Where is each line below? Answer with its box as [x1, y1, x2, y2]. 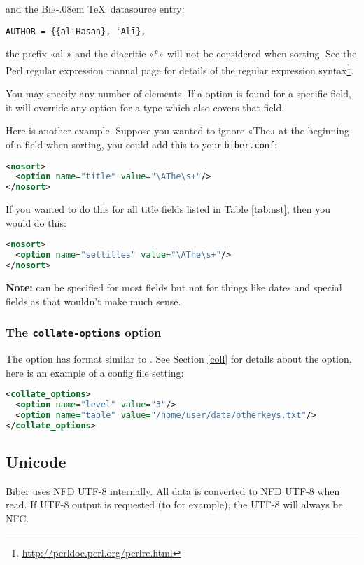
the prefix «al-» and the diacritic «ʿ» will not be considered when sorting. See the [6, 46, 357, 61]
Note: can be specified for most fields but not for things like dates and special [6, 279, 342, 294]
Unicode [6, 451, 66, 473]
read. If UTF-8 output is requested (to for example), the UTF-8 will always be [6, 497, 343, 512]
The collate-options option [6, 323, 162, 341]
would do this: [6, 215, 66, 230]
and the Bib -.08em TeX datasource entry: [6, 1, 185, 15]
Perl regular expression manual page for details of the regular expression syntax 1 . [6, 60, 354, 77]
